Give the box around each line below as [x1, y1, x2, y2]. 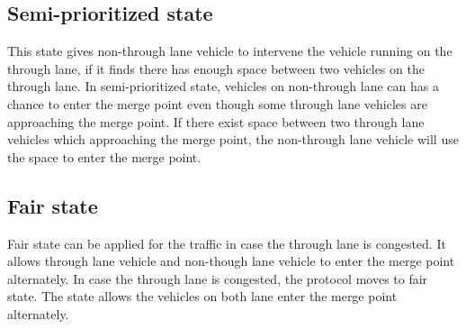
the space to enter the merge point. [7, 147, 202, 166]
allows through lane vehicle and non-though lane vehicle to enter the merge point [7, 251, 455, 270]
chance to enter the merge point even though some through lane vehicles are [7, 94, 427, 113]
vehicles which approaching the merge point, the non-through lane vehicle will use [7, 130, 459, 149]
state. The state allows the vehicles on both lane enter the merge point [7, 287, 398, 306]
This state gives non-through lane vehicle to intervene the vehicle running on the [7, 41, 453, 60]
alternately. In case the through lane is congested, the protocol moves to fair [7, 269, 428, 288]
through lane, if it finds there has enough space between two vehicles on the [7, 59, 425, 78]
